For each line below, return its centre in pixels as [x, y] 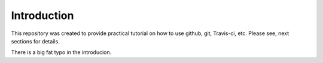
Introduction [42, 15]
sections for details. [35, 41]
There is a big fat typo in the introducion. [61, 52]
